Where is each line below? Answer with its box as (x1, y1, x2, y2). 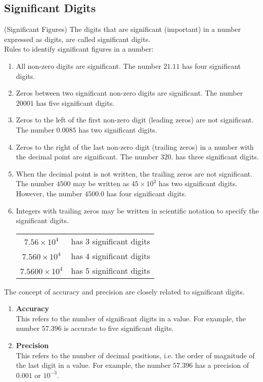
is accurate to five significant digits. (64, 323, 174, 333)
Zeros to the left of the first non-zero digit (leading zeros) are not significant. (16, 114, 254, 125)
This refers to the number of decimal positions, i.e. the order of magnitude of (16, 350, 255, 360)
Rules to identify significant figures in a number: (4, 44, 154, 54)
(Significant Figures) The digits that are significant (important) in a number (4, 24, 241, 34)
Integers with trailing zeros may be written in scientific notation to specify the (16, 205, 259, 216)
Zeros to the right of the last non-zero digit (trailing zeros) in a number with (16, 141, 254, 152)
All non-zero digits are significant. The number (16, 60, 161, 71)
